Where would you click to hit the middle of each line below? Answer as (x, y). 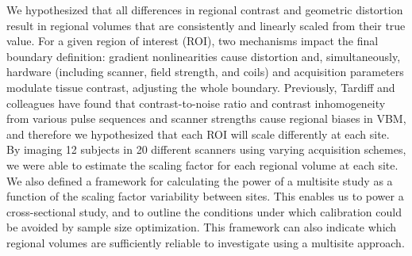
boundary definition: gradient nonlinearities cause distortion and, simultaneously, (204, 56)
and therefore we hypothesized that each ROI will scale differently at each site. (198, 134)
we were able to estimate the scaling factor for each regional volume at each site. (202, 164)
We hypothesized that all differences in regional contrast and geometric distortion (205, 10)
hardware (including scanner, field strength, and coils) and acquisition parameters (205, 72)
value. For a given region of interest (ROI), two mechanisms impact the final (193, 41)
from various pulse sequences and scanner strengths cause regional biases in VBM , (206, 118)
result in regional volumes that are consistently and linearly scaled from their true (206, 25)
